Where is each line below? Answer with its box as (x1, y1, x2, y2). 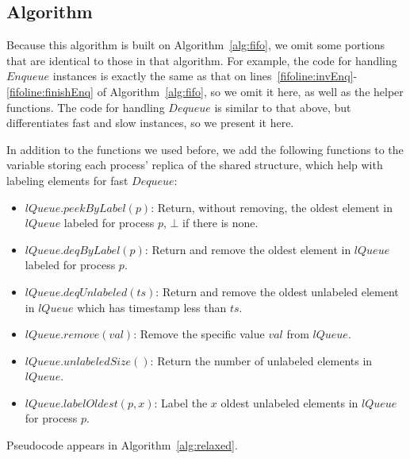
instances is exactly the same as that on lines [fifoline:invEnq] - (52, 67, 358, 84)
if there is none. (182, 214, 259, 231)
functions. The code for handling (6, 98, 165, 115)
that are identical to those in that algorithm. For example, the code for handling (6, 52, 397, 68)
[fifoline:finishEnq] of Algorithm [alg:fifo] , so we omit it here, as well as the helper (6, 83, 404, 99)
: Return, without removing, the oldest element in (151, 199, 393, 215)
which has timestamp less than (77, 299, 227, 315)
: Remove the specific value (133, 326, 265, 342)
